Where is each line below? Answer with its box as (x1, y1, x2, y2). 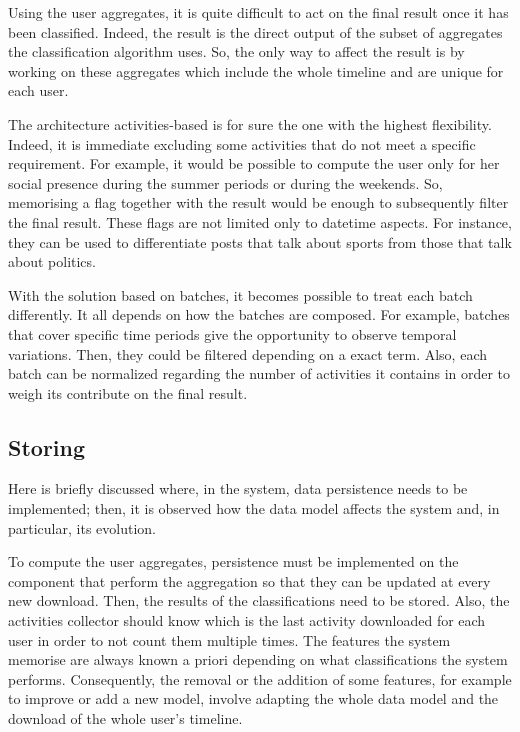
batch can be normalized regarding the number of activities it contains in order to (8, 363, 511, 384)
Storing (8, 431, 86, 462)
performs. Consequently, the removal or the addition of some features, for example (8, 668, 512, 689)
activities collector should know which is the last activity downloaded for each (8, 610, 486, 631)
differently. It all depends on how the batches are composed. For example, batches (8, 304, 510, 325)
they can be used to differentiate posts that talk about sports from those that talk (8, 231, 512, 252)
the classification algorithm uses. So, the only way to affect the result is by (8, 41, 465, 62)
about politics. (8, 251, 96, 272)
